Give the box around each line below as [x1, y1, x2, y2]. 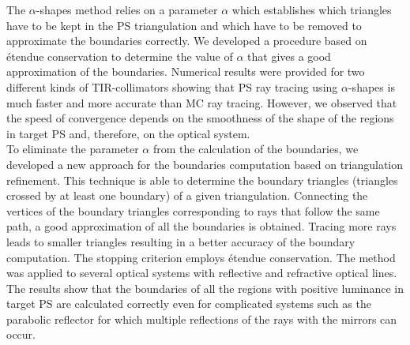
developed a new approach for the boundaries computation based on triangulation [6, 156, 404, 172]
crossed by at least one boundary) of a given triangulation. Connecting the [6, 187, 368, 204]
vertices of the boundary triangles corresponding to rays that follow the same [6, 202, 380, 219]
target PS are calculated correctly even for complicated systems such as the [6, 295, 371, 312]
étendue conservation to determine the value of [6, 47, 233, 64]
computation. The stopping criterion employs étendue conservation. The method [6, 249, 396, 265]
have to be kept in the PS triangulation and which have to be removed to [6, 17, 362, 33]
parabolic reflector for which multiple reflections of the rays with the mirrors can [6, 310, 397, 327]
